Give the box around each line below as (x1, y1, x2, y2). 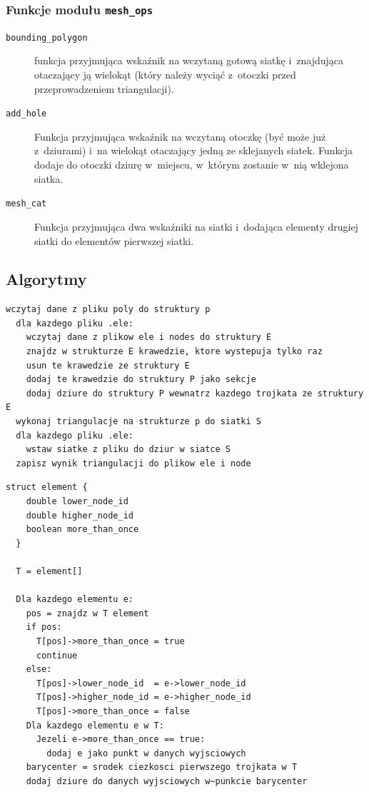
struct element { (6, 482, 88, 493)
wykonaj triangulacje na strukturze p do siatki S (16, 416, 261, 427)
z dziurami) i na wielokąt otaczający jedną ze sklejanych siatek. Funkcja (34, 143, 353, 158)
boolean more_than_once (26, 524, 139, 535)
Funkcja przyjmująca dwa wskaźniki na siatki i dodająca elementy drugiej (34, 219, 358, 234)
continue (36, 650, 78, 661)
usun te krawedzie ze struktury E (26, 360, 190, 371)
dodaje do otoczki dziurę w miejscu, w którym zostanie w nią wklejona (34, 157, 349, 172)
